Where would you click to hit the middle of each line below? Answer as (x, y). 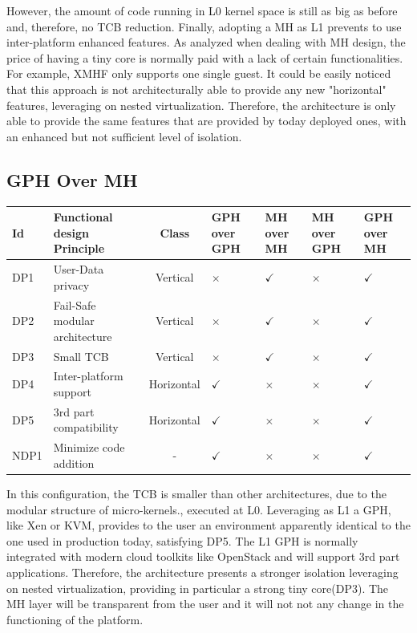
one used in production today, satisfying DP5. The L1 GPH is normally (182, 540)
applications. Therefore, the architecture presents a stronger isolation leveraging (202, 572)
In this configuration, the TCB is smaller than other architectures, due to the (196, 493)
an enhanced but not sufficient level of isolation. (124, 136)
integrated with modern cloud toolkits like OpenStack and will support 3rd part (203, 556)
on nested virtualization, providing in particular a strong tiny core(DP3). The (198, 588)
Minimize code (89, 447)
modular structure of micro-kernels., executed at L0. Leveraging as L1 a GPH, (199, 509)
